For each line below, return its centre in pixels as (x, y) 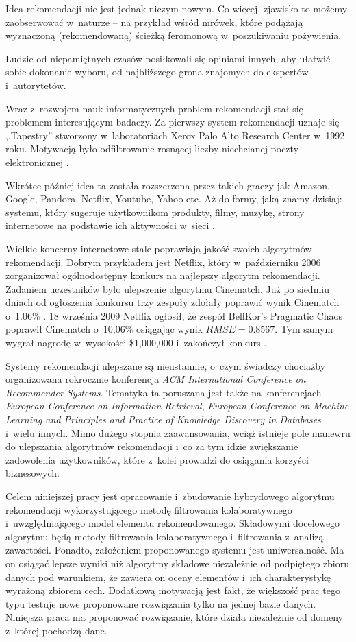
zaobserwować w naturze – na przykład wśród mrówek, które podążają (154, 22)
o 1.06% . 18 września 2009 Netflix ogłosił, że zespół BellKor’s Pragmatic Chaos (174, 315)
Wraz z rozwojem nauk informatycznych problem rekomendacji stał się (154, 108)
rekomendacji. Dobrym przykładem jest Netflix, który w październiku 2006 (163, 262)
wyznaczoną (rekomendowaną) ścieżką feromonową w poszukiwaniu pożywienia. (174, 35)
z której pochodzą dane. (56, 630)
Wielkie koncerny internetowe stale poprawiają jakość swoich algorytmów (159, 248)
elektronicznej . (37, 162)
